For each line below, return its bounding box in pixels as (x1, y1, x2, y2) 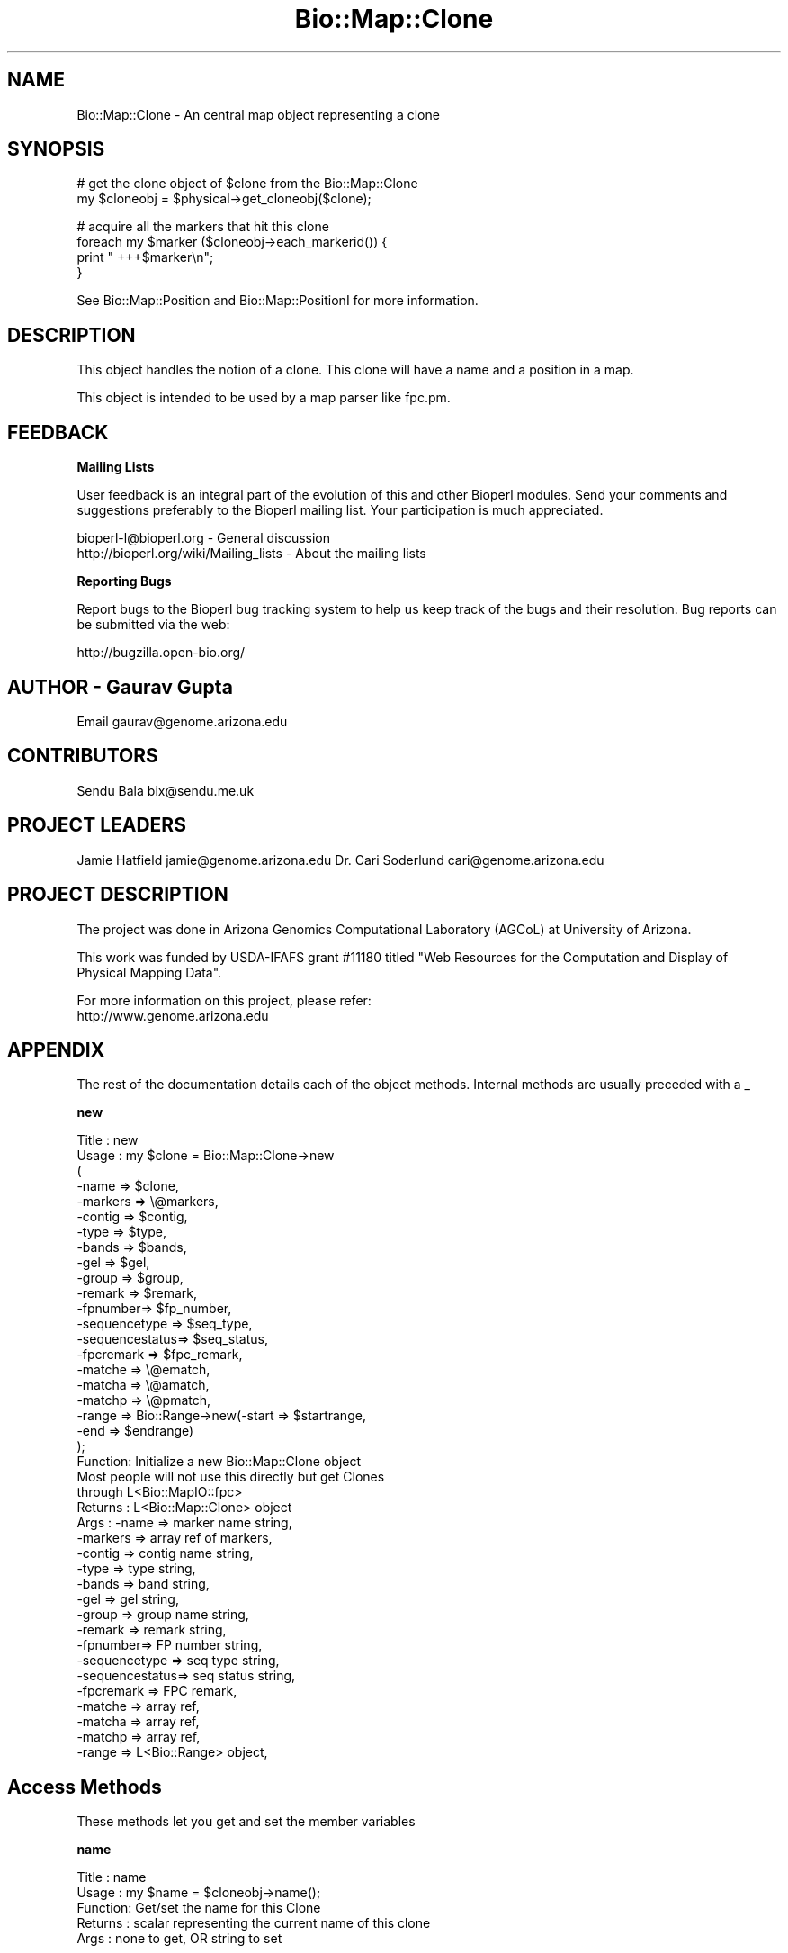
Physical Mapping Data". (76, 964, 222, 980)
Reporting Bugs (76, 573, 172, 589)
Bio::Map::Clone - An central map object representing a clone (76, 106, 440, 122)
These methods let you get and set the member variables (76, 1813, 416, 1830)
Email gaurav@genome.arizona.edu (76, 713, 288, 729)
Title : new (76, 1132, 139, 1148)
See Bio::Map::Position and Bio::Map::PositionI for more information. (76, 292, 479, 309)
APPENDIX (7, 1038, 105, 1061)
